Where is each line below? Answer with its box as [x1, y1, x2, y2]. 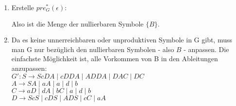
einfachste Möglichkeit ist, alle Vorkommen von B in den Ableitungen [11, 53, 218, 64]
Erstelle [11, 2, 34, 12]
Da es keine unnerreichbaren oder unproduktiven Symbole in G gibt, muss [11, 35, 232, 45]
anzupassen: [11, 63, 47, 73]
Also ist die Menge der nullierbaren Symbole [11, 18, 144, 28]
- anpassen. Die [184, 44, 229, 54]
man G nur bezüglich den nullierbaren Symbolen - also [11, 44, 174, 54]
